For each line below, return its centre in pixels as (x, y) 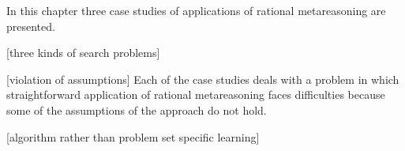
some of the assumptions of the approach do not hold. (137, 109)
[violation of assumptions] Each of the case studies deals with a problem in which (203, 79)
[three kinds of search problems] (83, 53)
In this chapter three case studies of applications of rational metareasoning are (196, 10)
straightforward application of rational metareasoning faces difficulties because (196, 94)
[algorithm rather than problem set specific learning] (133, 136)
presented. (31, 26)
